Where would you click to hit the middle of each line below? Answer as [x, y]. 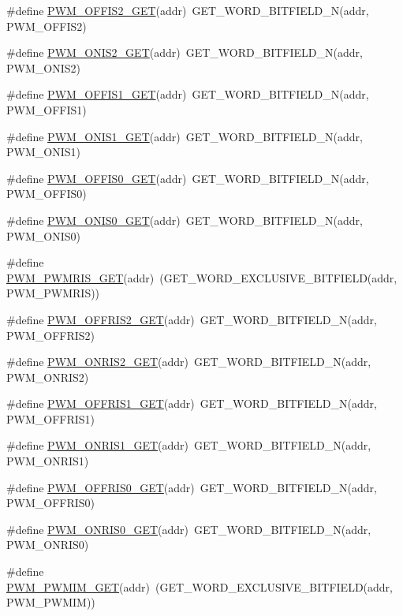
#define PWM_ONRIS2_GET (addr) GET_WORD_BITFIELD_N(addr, [189, 362]
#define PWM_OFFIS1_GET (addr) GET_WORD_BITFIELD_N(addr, [188, 94]
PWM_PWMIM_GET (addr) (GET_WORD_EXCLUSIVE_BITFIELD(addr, [200, 586]
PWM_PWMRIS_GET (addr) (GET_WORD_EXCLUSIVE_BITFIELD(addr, [202, 277]
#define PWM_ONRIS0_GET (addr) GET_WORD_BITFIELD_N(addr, [189, 529]
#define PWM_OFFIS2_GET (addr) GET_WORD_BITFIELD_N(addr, [188, 10]
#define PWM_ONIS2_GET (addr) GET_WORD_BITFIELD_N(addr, [185, 52]
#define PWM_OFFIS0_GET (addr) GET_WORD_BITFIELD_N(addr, [188, 178]
